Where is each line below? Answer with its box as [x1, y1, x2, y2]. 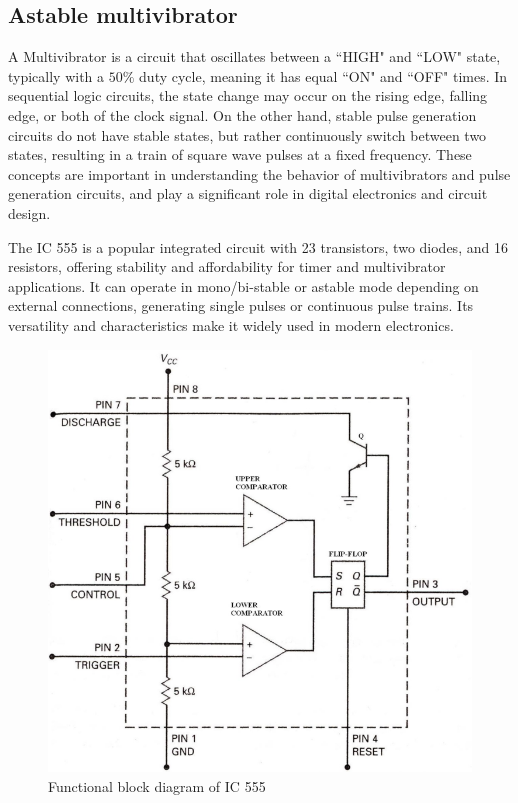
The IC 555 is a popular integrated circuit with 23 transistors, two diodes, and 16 [8, 236, 508, 257]
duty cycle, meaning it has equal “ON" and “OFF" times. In [139, 65, 508, 86]
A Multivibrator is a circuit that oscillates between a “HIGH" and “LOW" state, [8, 46, 501, 67]
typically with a [8, 65, 105, 86]
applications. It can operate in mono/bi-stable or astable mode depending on [8, 275, 479, 296]
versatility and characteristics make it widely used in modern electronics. [8, 314, 454, 335]
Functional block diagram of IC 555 [48, 775, 266, 796]
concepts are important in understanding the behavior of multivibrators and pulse [8, 163, 511, 184]
